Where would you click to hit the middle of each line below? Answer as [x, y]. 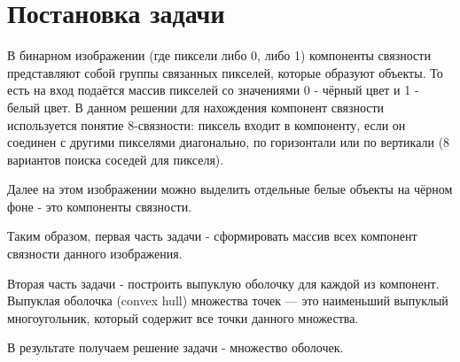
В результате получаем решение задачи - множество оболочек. [175, 347]
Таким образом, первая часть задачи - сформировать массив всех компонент [212, 236]
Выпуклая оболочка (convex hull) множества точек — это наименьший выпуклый [228, 300]
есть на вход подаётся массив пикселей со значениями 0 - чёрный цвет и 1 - [213, 90]
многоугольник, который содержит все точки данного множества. [183, 317]
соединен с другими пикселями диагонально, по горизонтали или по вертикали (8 [229, 142]
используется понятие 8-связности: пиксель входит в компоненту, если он [207, 124]
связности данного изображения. [95, 254]
